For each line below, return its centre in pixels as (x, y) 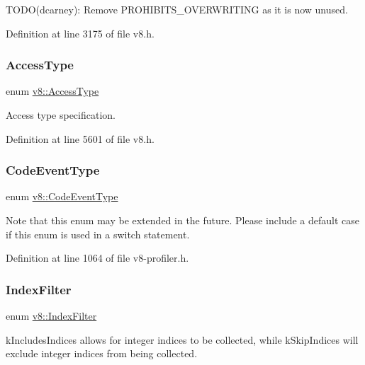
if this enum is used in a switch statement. (98, 234)
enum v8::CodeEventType (62, 196)
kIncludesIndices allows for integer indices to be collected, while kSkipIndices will (182, 339)
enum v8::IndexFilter (51, 315)
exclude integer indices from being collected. (102, 353)
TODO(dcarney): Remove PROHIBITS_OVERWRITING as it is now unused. (177, 9)
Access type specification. (61, 115)
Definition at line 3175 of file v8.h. (80, 33)
